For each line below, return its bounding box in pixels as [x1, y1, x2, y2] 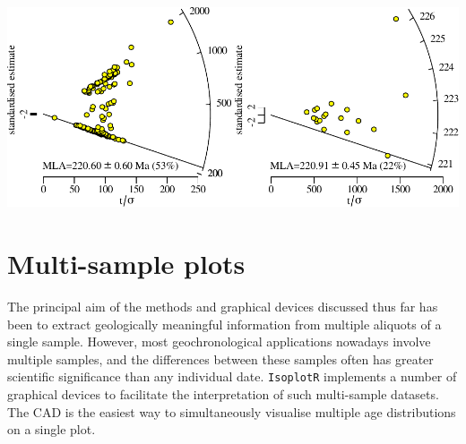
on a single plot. [7, 420, 96, 439]
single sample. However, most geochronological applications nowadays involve [7, 332, 431, 351]
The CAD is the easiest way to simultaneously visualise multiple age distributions [7, 402, 456, 421]
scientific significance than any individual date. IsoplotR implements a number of [7, 367, 457, 386]
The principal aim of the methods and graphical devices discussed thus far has [7, 296, 438, 315]
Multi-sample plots [7, 245, 246, 282]
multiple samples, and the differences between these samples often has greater [7, 349, 434, 368]
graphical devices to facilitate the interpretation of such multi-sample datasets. [7, 384, 439, 403]
